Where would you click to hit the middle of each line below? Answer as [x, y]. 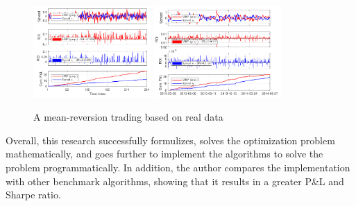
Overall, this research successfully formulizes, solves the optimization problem [170, 140]
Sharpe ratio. [33, 195]
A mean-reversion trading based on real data [128, 117]
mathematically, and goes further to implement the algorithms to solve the [164, 154]
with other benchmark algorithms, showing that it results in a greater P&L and [175, 181]
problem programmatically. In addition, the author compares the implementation [178, 167]
